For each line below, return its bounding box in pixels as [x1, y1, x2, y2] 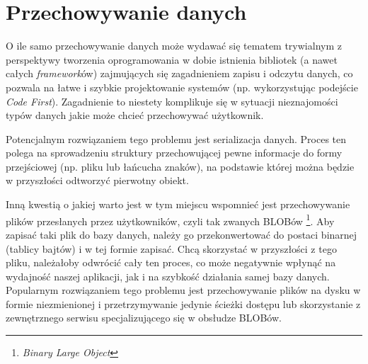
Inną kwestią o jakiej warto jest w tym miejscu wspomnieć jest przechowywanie [6, 197, 350, 212]
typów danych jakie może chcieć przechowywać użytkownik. [6, 108, 264, 123]
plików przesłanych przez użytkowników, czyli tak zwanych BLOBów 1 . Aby [6, 211, 335, 228]
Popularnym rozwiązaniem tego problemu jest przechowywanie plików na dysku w [6, 283, 361, 297]
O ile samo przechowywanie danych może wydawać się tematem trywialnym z [6, 38, 342, 53]
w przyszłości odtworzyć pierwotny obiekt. [6, 173, 189, 188]
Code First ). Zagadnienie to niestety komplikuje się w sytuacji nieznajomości [6, 93, 338, 108]
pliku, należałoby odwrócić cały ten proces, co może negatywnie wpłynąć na [6, 255, 336, 270]
